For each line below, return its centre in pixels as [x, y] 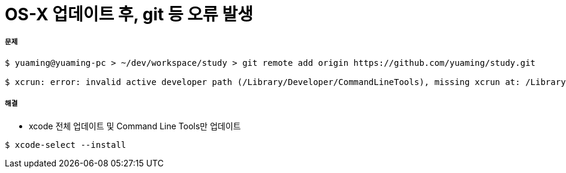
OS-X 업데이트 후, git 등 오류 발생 [129, 14]
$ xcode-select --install [66, 145]
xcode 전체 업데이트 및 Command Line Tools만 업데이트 [135, 126]
